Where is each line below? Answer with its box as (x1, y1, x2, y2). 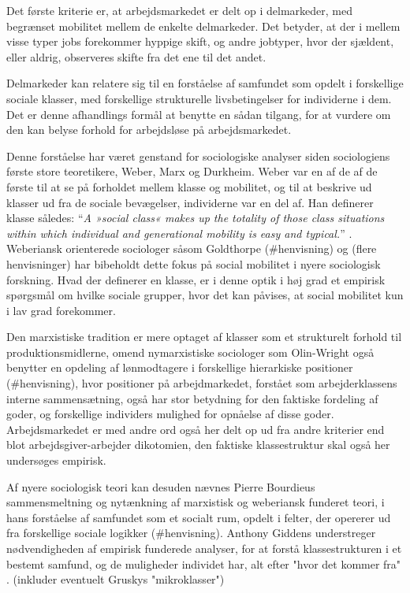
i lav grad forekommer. (6, 302, 116, 318)
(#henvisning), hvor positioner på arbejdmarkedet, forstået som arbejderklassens (6, 375, 397, 391)
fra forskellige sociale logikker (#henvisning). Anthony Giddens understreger (6, 524, 376, 541)
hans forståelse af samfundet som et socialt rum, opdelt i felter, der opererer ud (6, 509, 391, 525)
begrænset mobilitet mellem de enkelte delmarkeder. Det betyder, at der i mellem (6, 17, 401, 34)
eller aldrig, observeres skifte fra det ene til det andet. (6, 48, 266, 65)
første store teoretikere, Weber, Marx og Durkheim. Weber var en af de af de (6, 163, 378, 180)
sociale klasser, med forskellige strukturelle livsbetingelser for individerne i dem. (6, 90, 392, 106)
